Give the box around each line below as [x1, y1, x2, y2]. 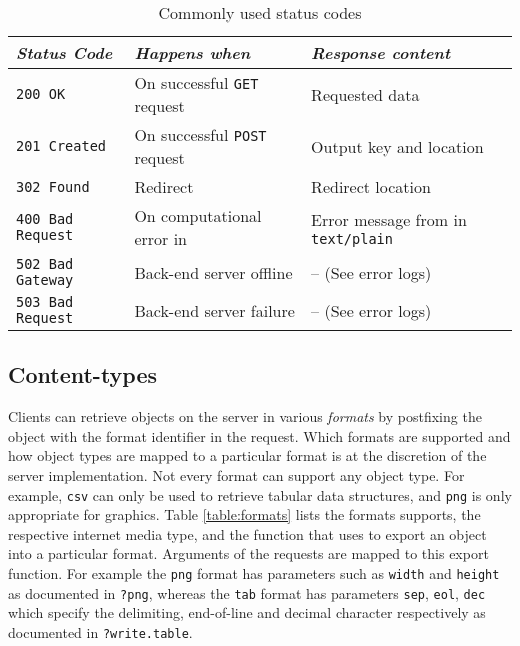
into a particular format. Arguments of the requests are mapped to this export [8, 543, 489, 564]
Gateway [16, 272, 74, 288]
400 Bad [16, 211, 74, 227]
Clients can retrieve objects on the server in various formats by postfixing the [8, 406, 482, 427]
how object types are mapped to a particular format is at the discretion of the [8, 445, 487, 466]
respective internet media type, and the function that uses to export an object [8, 523, 487, 544]
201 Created [16, 138, 107, 154]
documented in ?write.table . [8, 621, 193, 642]
